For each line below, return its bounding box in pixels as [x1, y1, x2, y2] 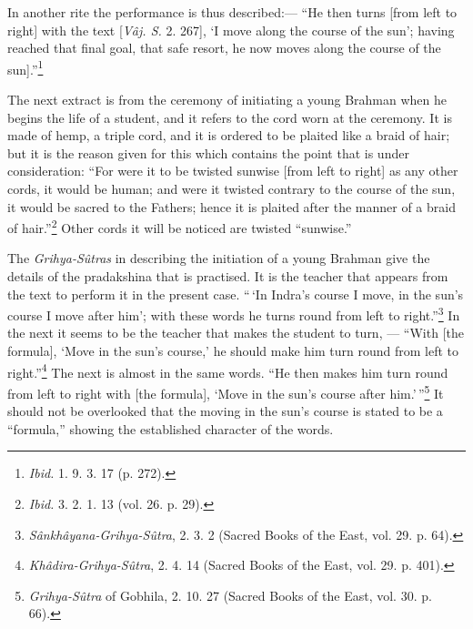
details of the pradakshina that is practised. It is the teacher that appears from [7, 267, 448, 286]
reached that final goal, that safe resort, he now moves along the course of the [7, 38, 441, 57]
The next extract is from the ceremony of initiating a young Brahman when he [7, 90, 448, 109]
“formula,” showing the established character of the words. [7, 419, 334, 438]
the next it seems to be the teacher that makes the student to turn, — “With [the [7, 323, 464, 342]
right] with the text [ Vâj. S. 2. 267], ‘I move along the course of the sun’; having [7, 20, 455, 39]
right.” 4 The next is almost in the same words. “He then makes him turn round [7, 360, 448, 381]
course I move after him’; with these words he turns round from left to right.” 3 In [7, 303, 460, 324]
